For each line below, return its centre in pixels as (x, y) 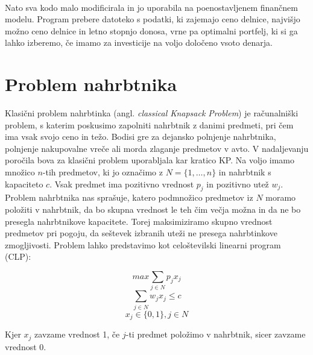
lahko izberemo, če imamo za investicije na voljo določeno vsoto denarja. (139, 42)
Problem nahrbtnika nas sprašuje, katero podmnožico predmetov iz (129, 197)
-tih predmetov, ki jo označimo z (103, 172)
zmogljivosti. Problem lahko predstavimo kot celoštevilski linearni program (143, 244)
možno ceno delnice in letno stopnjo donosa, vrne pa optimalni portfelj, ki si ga (151, 30)
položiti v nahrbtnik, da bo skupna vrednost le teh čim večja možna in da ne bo (153, 209)
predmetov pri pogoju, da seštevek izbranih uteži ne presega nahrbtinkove (141, 233)
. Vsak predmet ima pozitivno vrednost (122, 184)
